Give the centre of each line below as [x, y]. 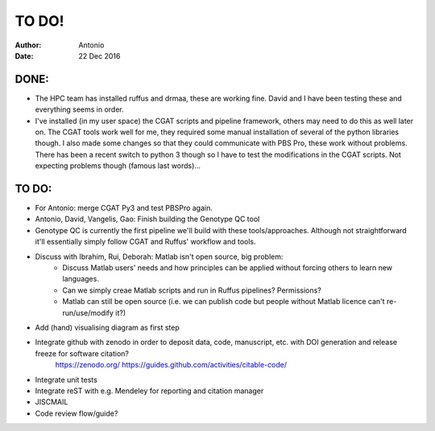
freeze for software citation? [82, 353]
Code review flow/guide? [77, 413]
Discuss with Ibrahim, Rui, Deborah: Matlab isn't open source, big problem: [159, 257]
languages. [81, 279]
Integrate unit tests [66, 380]
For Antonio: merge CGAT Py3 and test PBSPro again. [124, 208]
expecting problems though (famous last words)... [118, 166]
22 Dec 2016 [99, 55]
